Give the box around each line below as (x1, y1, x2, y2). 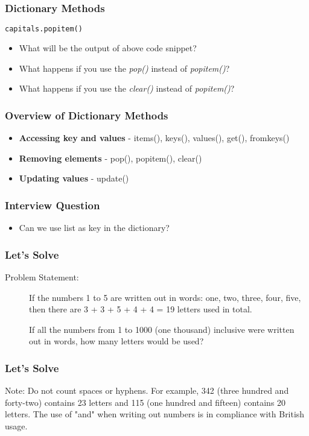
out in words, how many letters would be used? (29, 335, 204, 347)
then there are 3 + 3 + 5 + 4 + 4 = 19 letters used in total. (29, 303, 252, 315)
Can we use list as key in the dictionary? (19, 221, 170, 234)
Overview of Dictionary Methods (5, 107, 168, 122)
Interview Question (5, 197, 100, 212)
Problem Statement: (5, 270, 79, 283)
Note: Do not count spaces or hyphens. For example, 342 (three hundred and (5, 384, 289, 397)
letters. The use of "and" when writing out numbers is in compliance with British (5, 408, 305, 420)
